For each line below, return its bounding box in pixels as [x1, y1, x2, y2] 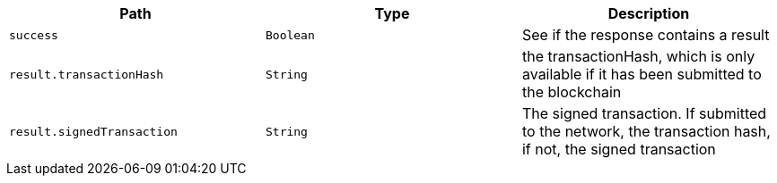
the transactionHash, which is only [521, 47, 755, 65]
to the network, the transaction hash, [521, 122, 771, 140]
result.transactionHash [9, 67, 164, 81]
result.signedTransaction [9, 124, 178, 138]
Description [607, 4, 690, 22]
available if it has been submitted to [521, 65, 762, 83]
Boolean [265, 28, 315, 42]
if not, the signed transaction [521, 140, 716, 158]
